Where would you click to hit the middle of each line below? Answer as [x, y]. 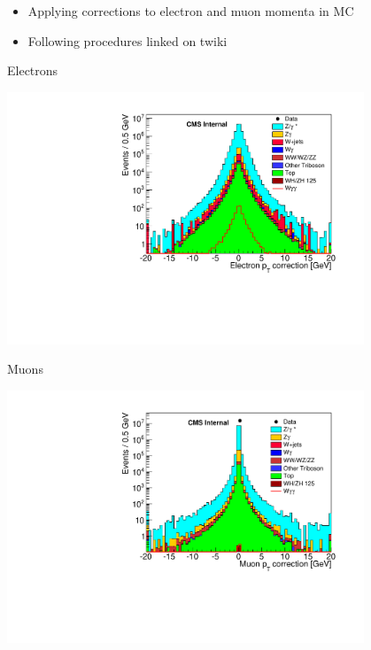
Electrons [33, 70]
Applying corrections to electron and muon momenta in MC [191, 11]
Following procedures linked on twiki [128, 40]
